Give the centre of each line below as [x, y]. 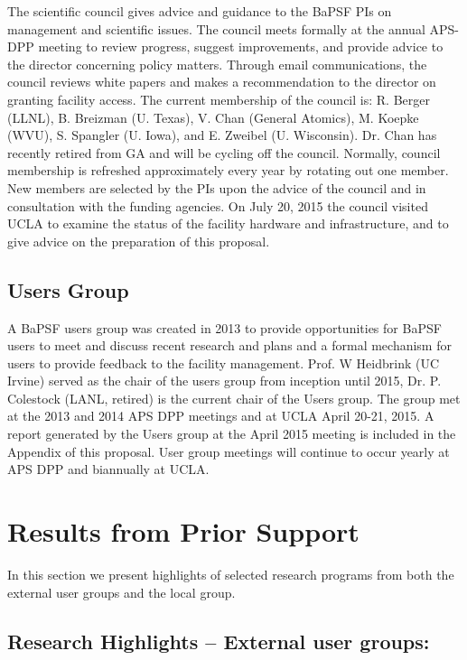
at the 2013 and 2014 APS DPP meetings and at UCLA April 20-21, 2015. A [221, 416]
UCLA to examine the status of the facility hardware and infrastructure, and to [228, 223]
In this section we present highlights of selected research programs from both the [231, 574]
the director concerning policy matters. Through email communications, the [217, 64]
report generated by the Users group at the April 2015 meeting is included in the [232, 434]
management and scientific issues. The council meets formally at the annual [216, 28]
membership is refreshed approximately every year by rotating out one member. [228, 170]
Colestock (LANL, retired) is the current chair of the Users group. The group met [234, 398]
